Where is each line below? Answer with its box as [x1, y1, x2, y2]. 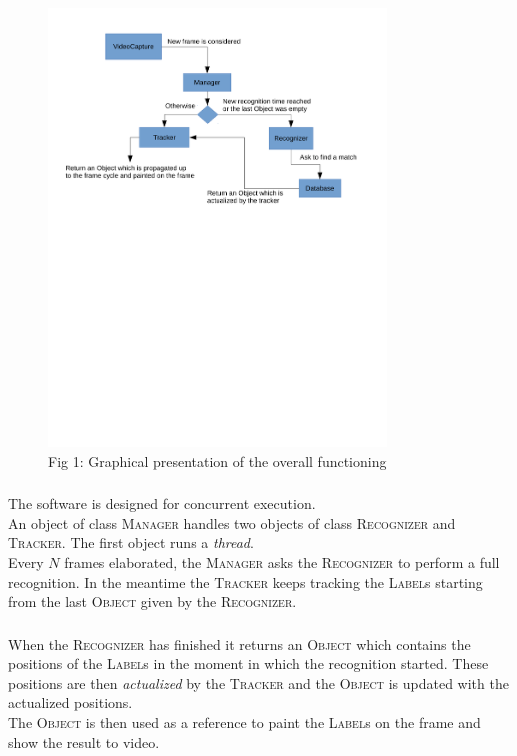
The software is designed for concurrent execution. [8, 493, 316, 514]
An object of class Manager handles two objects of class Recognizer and [8, 512, 456, 533]
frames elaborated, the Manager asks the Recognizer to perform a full [64, 551, 500, 572]
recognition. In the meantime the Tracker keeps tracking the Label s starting [8, 571, 483, 592]
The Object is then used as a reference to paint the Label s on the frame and [8, 711, 481, 732]
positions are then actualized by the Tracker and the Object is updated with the [8, 672, 509, 693]
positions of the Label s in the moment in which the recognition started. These [8, 653, 489, 674]
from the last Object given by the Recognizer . [8, 591, 297, 612]
